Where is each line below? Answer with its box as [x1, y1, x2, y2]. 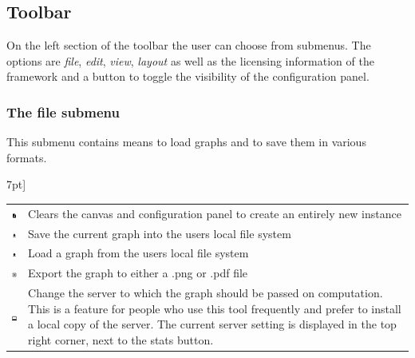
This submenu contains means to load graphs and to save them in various [6, 133, 366, 150]
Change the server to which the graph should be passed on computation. [28, 284, 383, 301]
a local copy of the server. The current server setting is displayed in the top [28, 316, 397, 332]
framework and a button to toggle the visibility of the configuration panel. [6, 68, 370, 85]
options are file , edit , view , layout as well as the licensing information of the [6, 52, 374, 69]
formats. [6, 149, 47, 165]
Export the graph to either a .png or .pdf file [28, 265, 248, 281]
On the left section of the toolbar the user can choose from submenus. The [6, 37, 371, 54]
